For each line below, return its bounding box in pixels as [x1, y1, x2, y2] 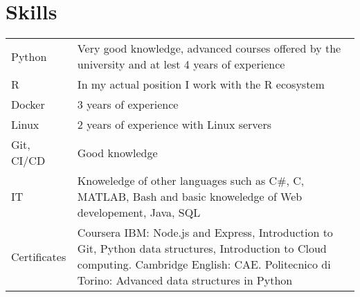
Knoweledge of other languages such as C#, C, [77, 172, 305, 189]
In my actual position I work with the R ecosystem [77, 76, 325, 93]
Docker [11, 96, 45, 113]
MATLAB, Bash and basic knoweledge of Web [77, 188, 303, 205]
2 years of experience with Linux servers [77, 116, 272, 133]
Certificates [11, 248, 66, 264]
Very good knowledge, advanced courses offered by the [77, 40, 341, 57]
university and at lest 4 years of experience [77, 56, 285, 73]
